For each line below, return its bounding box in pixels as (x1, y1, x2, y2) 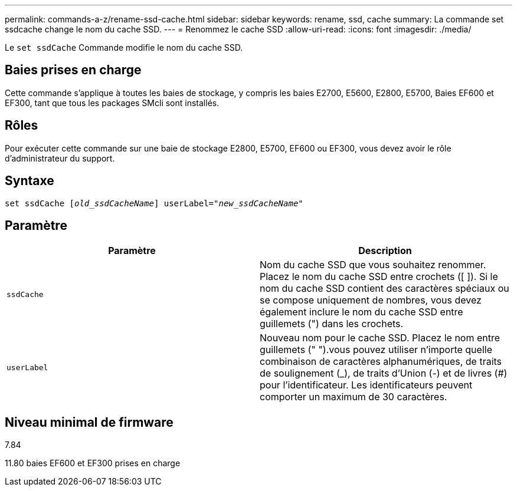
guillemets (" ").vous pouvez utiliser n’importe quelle (260, 344, 492, 356)
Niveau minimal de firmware (5, 414, 174, 430)
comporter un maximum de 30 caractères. (260, 391, 447, 403)
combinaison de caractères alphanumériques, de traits (260, 355, 502, 368)
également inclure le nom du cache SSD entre (260, 306, 463, 318)
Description (358, 245, 412, 257)
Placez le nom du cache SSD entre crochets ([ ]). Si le (260, 271, 498, 283)
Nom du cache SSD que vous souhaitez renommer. (260, 259, 486, 271)
